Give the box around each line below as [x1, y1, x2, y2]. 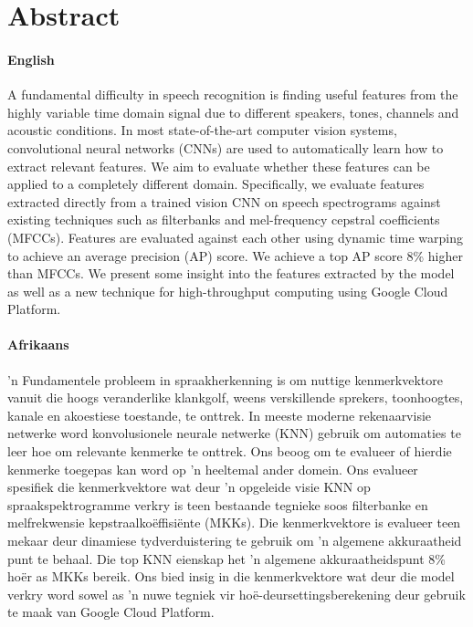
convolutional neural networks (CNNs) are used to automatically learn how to [7, 138, 444, 157]
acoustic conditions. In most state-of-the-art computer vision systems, [7, 120, 397, 140]
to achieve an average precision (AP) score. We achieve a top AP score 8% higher [7, 246, 463, 265]
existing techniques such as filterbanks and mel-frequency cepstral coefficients [7, 210, 440, 229]
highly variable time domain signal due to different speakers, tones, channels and [7, 102, 459, 121]
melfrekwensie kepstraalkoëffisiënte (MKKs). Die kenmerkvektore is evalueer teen [7, 513, 461, 532]
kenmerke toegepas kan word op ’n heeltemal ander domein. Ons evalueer [7, 459, 418, 478]
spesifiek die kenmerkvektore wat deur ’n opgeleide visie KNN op [7, 477, 371, 496]
